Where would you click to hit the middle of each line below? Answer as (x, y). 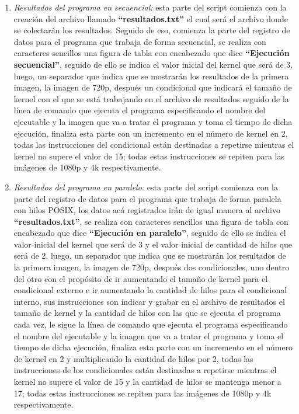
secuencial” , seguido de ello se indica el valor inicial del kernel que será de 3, (153, 64)
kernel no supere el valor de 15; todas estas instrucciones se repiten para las (149, 156)
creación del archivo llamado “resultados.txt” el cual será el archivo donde (151, 18)
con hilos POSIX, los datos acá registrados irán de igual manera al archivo (147, 210)
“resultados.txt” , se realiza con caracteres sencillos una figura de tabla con (151, 221)
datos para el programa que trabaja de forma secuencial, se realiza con (140, 41)
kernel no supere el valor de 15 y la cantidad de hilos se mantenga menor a (147, 381)
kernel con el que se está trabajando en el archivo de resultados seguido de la (151, 98)
